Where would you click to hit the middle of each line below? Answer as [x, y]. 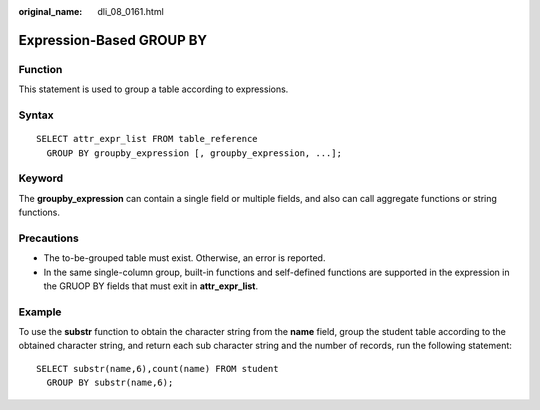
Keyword [41, 178]
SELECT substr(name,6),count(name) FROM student [157, 368]
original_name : [50, 11]
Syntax [36, 115]
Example [40, 312]
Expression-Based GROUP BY [113, 40]
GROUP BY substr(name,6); [110, 383]
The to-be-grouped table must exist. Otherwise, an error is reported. [184, 258]
